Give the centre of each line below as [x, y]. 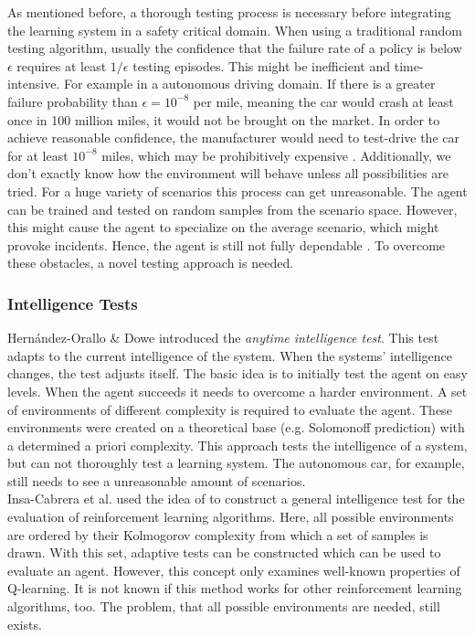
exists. [25, 624]
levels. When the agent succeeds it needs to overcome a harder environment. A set [237, 391]
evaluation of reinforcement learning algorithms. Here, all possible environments [231, 517]
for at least [38, 155]
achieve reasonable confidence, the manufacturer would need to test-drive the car [233, 138]
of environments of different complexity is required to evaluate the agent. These [230, 409]
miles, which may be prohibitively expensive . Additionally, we [276, 155]
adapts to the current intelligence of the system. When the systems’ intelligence [230, 355]
